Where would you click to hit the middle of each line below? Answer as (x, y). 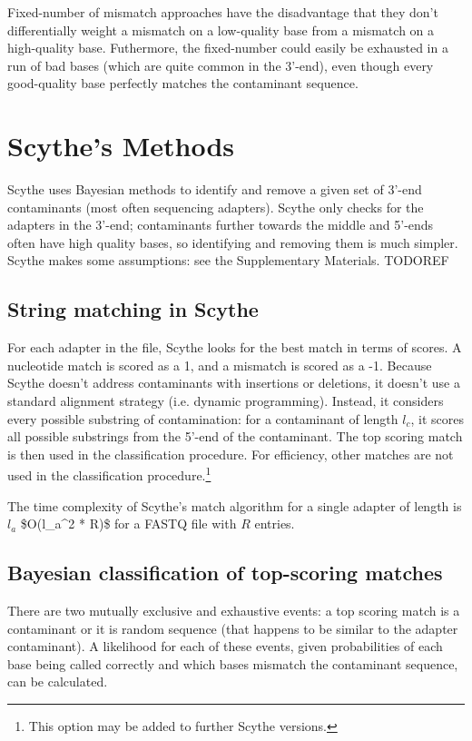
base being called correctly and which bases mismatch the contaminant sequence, (233, 663)
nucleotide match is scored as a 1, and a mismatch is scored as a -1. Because (220, 365)
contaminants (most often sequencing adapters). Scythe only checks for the (216, 207)
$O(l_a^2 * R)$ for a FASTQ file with (128, 524)
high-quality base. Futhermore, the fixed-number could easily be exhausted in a (228, 48)
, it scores (437, 418)
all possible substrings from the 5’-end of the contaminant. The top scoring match (235, 436)
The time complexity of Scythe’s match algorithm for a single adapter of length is (235, 505)
